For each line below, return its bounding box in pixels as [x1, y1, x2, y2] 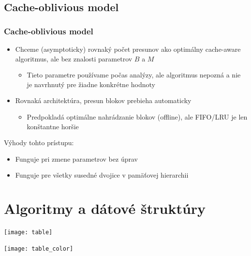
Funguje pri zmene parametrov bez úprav [15, 153, 138, 164]
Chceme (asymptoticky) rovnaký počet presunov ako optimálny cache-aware [15, 44, 241, 54]
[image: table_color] [4, 245, 74, 252]
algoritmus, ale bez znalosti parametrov [15, 53, 133, 63]
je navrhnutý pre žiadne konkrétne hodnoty [27, 79, 155, 89]
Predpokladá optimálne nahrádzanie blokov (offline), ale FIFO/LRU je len [27, 111, 248, 121]
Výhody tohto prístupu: [4, 137, 74, 148]
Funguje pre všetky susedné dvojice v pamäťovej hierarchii [15, 170, 189, 180]
